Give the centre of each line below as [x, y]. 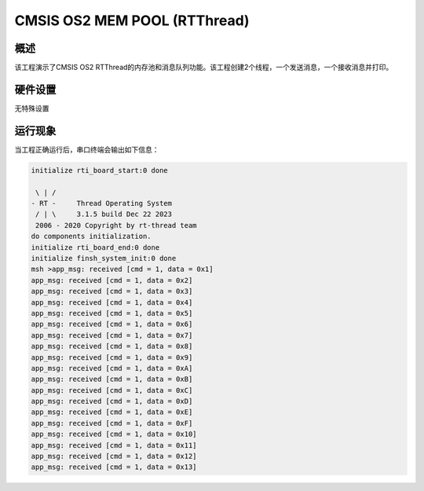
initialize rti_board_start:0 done [99, 170]
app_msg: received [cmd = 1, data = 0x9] [112, 357]
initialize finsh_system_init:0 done [104, 258]
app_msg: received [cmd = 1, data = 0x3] [112, 291]
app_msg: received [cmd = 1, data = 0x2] [112, 280]
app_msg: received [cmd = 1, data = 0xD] [112, 401]
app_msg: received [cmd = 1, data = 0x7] [112, 335]
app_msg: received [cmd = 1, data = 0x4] [112, 302]
